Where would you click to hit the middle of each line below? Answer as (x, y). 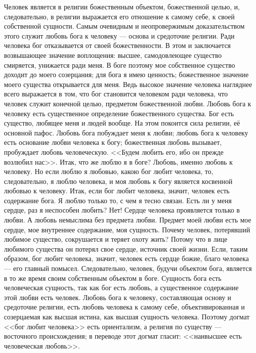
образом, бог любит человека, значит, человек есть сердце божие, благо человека (127, 258)
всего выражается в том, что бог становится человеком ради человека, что (116, 94)
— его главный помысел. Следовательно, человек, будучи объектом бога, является (128, 268)
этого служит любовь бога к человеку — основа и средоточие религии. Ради (119, 35)
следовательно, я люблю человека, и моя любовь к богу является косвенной (118, 181)
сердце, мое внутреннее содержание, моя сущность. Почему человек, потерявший (127, 229)
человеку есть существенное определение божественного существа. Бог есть (119, 113)
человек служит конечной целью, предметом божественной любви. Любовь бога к (128, 103)
